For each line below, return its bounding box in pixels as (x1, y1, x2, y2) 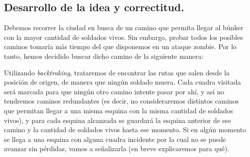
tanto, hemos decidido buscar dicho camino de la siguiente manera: (4, 51, 203, 61)
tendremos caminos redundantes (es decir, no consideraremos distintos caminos (4, 96, 239, 106)
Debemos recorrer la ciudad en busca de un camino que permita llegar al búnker (4, 22, 244, 33)
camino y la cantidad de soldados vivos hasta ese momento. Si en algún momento (4, 124, 246, 135)
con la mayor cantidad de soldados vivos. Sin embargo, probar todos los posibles (4, 32, 243, 42)
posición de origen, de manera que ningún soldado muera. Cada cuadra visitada (4, 77, 241, 87)
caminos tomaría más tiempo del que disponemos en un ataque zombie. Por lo (4, 41, 237, 52)
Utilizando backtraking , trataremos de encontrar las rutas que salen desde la (4, 67, 230, 77)
